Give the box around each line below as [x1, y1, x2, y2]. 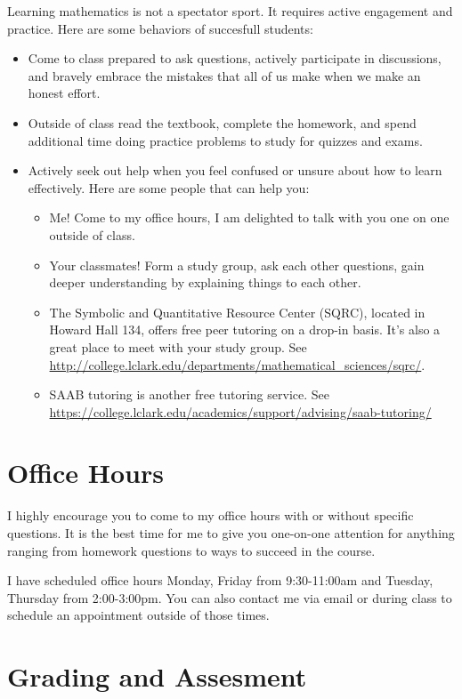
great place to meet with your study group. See [49, 337, 307, 356]
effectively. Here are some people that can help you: [28, 178, 310, 197]
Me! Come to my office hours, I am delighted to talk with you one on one [49, 208, 450, 227]
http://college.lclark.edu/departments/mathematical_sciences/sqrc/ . [49, 355, 426, 374]
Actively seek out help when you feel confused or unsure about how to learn [28, 161, 442, 180]
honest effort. [28, 84, 101, 102]
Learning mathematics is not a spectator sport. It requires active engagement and [7, 2, 453, 20]
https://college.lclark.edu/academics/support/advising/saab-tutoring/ [49, 402, 432, 421]
